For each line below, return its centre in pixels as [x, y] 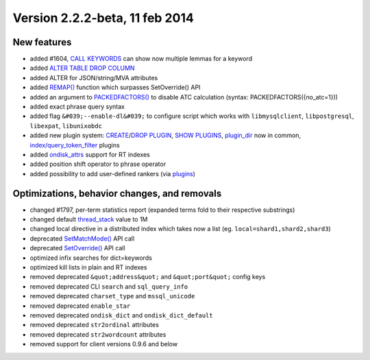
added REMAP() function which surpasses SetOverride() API [115, 87]
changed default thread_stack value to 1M [89, 219]
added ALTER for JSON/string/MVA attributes [94, 77]
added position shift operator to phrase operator [98, 164]
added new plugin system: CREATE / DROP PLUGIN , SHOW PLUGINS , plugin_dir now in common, [165, 135]
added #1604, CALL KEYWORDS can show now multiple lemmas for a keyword [141, 59]
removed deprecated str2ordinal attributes [94, 325]
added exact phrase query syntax [77, 107]
